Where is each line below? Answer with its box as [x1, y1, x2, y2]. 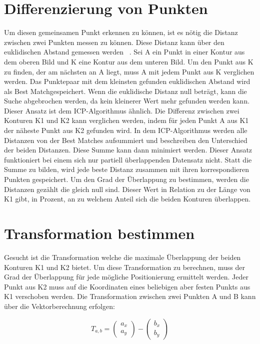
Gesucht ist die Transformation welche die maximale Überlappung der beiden [4, 251, 241, 262]
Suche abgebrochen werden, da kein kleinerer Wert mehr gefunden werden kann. [4, 95, 250, 106]
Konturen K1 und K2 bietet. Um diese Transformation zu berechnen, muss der [4, 261, 245, 272]
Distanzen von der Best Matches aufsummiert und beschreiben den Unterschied [4, 134, 247, 145]
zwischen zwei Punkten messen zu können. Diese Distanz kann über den [4, 36, 224, 47]
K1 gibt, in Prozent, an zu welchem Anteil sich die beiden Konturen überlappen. [4, 193, 251, 204]
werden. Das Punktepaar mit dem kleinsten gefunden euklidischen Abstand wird [4, 76, 250, 86]
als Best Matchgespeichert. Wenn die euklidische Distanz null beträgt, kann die [4, 85, 247, 96]
